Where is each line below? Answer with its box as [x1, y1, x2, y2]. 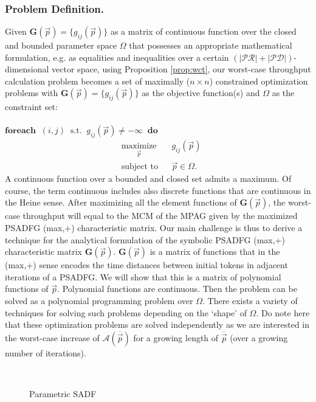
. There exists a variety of [202, 294, 298, 307]
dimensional [5, 63, 49, 75]
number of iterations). [5, 346, 86, 359]
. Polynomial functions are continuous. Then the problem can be [57, 282, 297, 295]
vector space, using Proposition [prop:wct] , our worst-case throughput [52, 63, 311, 75]
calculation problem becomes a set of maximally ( [5, 74, 190, 87]
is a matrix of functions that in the [149, 245, 280, 258]
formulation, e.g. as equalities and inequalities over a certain [5, 50, 229, 63]
